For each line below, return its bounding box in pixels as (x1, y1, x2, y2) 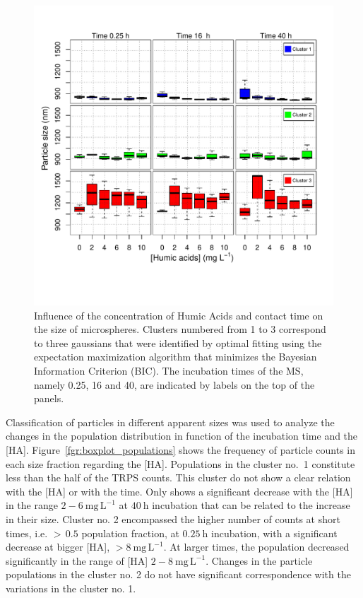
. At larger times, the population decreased (163, 539, 350, 554)
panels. (34, 391, 64, 406)
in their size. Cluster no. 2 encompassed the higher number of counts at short (6, 511, 340, 526)
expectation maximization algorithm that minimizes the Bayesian (34, 349, 317, 364)
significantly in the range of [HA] (6, 553, 148, 568)
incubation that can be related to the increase (152, 498, 350, 512)
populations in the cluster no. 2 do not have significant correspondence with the (6, 567, 351, 582)
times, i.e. (6, 525, 48, 540)
